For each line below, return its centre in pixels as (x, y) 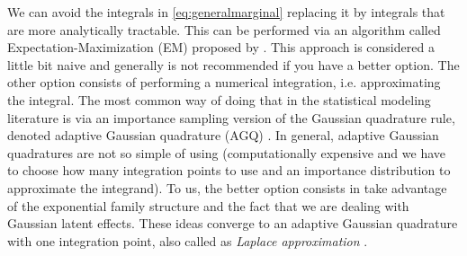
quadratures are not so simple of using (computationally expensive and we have (227, 152)
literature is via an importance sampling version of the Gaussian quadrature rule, (231, 117)
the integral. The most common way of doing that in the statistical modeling (219, 99)
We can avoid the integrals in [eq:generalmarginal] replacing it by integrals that (226, 12)
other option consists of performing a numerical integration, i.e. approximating (224, 82)
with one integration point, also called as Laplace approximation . (188, 240)
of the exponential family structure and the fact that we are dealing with (208, 205)
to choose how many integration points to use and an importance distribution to (229, 170)
